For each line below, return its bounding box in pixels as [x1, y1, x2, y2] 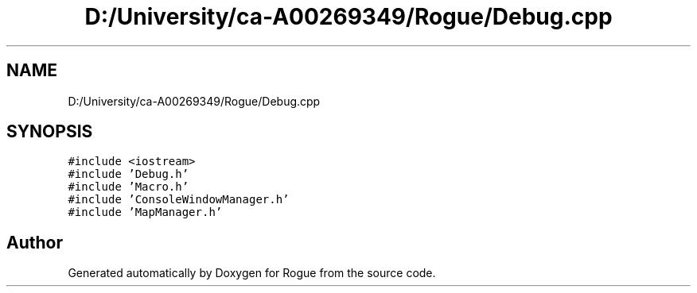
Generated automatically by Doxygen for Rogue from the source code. [68, 266, 436, 280]
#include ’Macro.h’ [68, 180, 189, 194]
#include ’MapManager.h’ [68, 206, 223, 219]
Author [6, 232, 63, 253]
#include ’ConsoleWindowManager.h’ [68, 193, 290, 206]
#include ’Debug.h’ [68, 168, 189, 181]
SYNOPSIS [6, 121, 93, 142]
